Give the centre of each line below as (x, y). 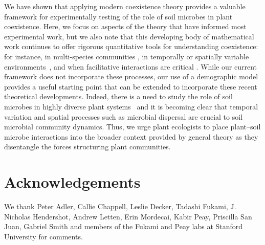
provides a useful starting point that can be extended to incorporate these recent (131, 86)
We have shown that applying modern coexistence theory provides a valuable (125, 6)
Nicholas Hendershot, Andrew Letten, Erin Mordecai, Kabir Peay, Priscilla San (128, 216)
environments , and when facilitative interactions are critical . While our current (130, 66)
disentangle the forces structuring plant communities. (87, 147)
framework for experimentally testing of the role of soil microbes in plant (118, 16)
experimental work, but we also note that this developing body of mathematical (129, 36)
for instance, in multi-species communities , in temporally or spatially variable (127, 56)
